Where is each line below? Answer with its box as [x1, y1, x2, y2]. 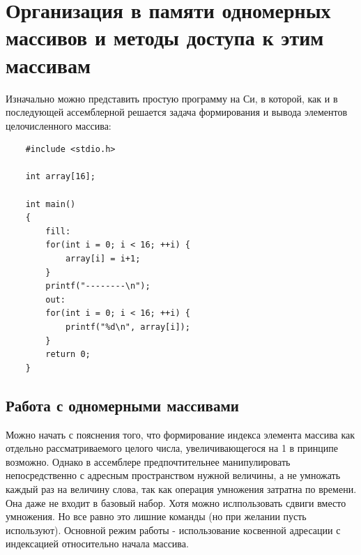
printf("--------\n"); [45, 281, 151, 291]
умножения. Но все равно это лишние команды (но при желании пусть [6, 509, 307, 524]
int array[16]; [25, 172, 95, 182]
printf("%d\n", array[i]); [65, 322, 190, 332]
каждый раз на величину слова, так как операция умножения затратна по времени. [6, 481, 357, 496]
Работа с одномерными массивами [6, 394, 239, 416]
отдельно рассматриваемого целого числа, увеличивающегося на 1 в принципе [6, 441, 339, 455]
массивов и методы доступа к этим [6, 23, 324, 52]
